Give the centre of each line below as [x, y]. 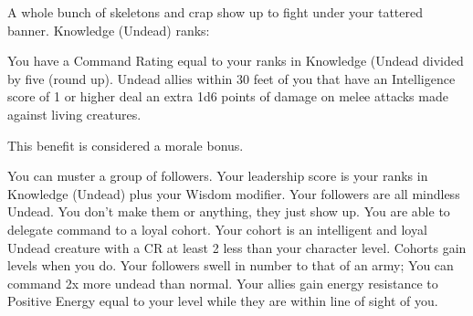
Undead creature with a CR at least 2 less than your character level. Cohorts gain [237, 247]
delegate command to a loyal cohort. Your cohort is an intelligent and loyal [217, 229]
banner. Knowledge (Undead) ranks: [109, 30]
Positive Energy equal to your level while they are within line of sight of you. [223, 301]
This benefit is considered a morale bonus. [126, 145]
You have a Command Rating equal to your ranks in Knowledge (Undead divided [236, 61]
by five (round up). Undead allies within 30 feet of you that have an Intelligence [231, 78]
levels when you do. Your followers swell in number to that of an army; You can [231, 265]
